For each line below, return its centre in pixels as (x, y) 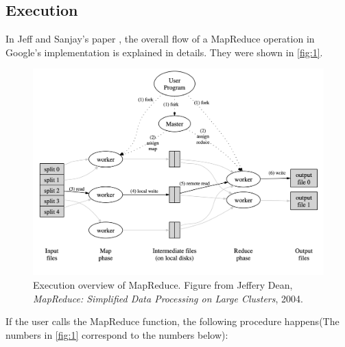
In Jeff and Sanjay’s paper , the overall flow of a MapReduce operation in (160, 39)
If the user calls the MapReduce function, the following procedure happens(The (172, 321)
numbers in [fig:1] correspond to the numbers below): (117, 334)
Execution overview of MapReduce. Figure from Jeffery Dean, (163, 285)
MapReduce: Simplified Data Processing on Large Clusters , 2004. (168, 298)
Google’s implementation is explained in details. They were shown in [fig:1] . (164, 52)
